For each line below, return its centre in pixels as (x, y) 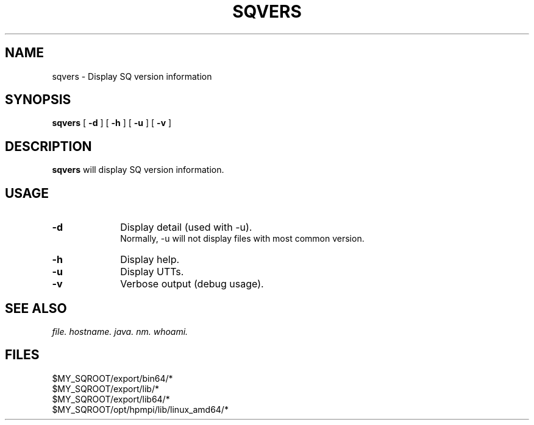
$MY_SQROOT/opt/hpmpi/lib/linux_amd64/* (140, 409)
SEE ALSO (36, 308)
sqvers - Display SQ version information (132, 76)
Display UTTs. (152, 272)
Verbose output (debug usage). (192, 284)
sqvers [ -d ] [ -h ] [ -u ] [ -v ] (112, 123)
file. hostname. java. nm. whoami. (120, 331)
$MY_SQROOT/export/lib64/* (111, 399)
